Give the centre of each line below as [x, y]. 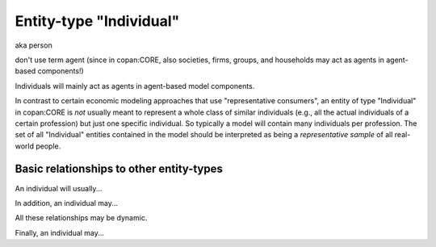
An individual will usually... [59, 188]
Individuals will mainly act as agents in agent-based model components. [135, 86]
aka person [34, 45]
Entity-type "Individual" [97, 21]
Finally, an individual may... [60, 232]
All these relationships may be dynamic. [81, 218]
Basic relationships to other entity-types [119, 169]
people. [48, 146]
